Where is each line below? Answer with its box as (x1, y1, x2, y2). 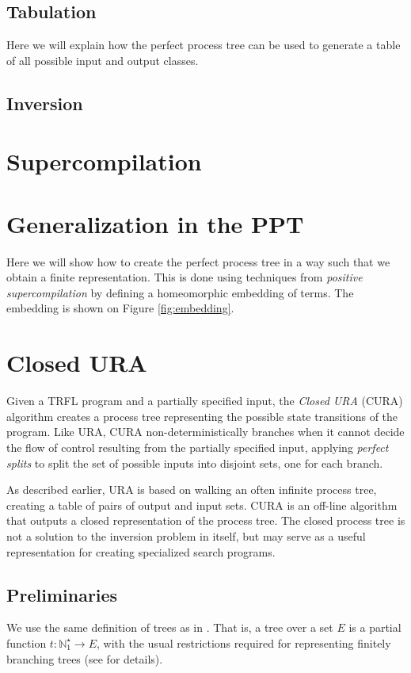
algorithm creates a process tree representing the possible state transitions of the (6, 407, 398, 424)
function (6, 634, 47, 651)
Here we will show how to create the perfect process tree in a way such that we (6, 253, 390, 270)
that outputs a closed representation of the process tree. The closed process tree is (6, 512, 405, 529)
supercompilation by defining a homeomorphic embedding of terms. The (6, 284, 354, 300)
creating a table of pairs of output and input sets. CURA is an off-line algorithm (6, 496, 398, 513)
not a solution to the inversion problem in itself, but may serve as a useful (6, 527, 366, 544)
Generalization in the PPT (6, 207, 304, 239)
